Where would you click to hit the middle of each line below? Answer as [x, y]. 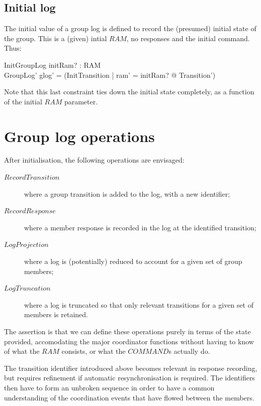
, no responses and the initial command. [188, 38]
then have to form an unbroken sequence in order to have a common [109, 387]
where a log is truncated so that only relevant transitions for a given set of [139, 304]
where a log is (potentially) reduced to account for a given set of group [133, 261]
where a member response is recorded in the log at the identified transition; [140, 227]
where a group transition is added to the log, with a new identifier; [127, 193]
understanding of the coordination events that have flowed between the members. [129, 397]
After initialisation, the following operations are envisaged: [94, 160]
